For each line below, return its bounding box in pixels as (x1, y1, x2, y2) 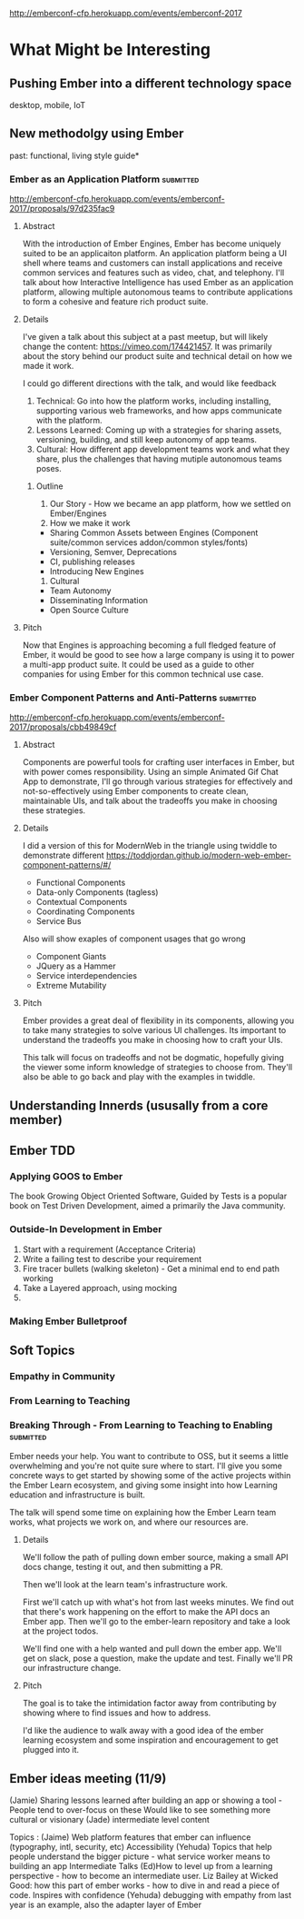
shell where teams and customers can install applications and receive (22, 258, 283, 269)
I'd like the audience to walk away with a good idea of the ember (22, 1725, 265, 1736)
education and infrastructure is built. (9, 1489, 145, 1500)
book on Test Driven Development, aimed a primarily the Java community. (9, 1200, 286, 1211)
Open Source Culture (49, 604, 129, 616)
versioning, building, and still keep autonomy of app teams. (35, 434, 257, 445)
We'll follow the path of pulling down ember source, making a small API (22, 1552, 289, 1563)
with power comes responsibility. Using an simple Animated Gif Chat (22, 767, 279, 778)
